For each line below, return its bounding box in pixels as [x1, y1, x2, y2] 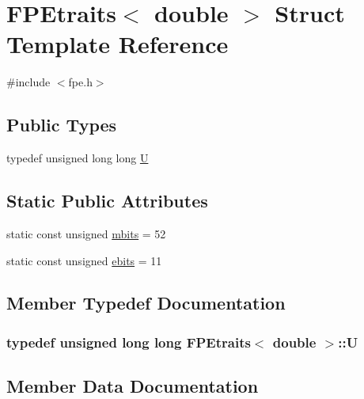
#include [6, 74, 51, 90]
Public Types [6, 112, 117, 137]
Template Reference [6, 28, 229, 60]
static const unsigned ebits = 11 [6, 252, 162, 268]
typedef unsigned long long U [6, 150, 149, 166]
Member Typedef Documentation [6, 291, 286, 315]
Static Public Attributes [6, 188, 208, 213]
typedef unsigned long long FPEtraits [6, 332, 251, 351]
